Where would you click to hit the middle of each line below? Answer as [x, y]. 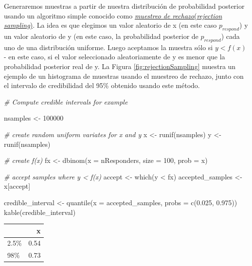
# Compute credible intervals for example [66, 101]
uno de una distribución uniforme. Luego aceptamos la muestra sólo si [108, 47]
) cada [230, 36]
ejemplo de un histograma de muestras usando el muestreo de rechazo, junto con [124, 76]
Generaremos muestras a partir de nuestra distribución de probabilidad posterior [124, 6]
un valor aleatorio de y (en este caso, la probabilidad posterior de [101, 36]
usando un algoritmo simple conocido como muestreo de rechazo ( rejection [113, 15]
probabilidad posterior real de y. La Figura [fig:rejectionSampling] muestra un [120, 66]
